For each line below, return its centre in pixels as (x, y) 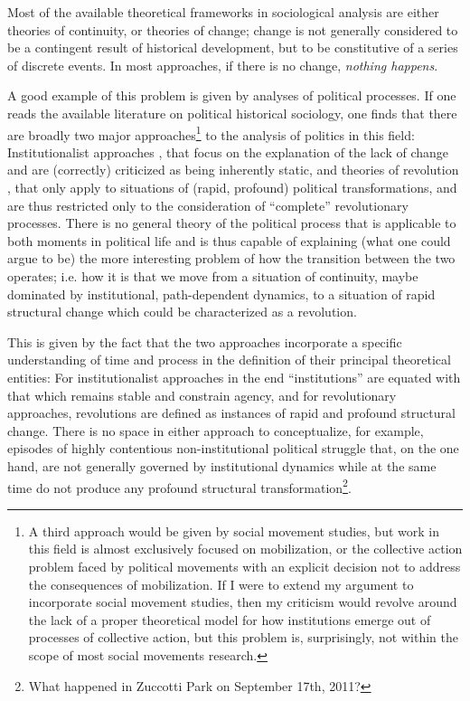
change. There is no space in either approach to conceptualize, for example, (216, 430)
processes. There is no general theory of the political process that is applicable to (232, 223)
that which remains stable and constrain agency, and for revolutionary (202, 395)
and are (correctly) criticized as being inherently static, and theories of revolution (233, 170)
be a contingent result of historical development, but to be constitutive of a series (233, 47)
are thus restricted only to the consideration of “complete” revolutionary (208, 205)
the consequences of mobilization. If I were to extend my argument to (221, 584)
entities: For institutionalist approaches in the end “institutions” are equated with (234, 377)
